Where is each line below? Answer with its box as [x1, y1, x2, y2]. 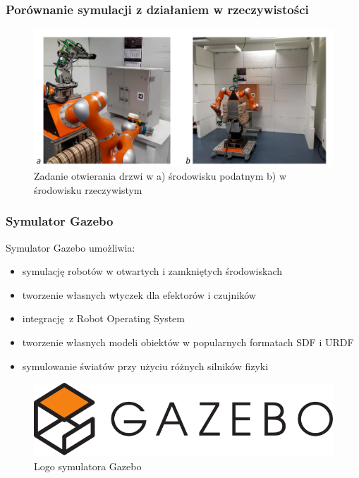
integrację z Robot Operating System [22, 311, 185, 326]
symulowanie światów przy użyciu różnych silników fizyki [22, 358, 269, 373]
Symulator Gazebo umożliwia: [6, 240, 135, 255]
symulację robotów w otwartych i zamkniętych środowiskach [22, 264, 282, 278]
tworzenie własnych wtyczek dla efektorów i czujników [22, 287, 256, 302]
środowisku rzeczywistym [34, 182, 142, 197]
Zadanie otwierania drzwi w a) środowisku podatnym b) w [34, 168, 287, 183]
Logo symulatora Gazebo [34, 458, 142, 473]
